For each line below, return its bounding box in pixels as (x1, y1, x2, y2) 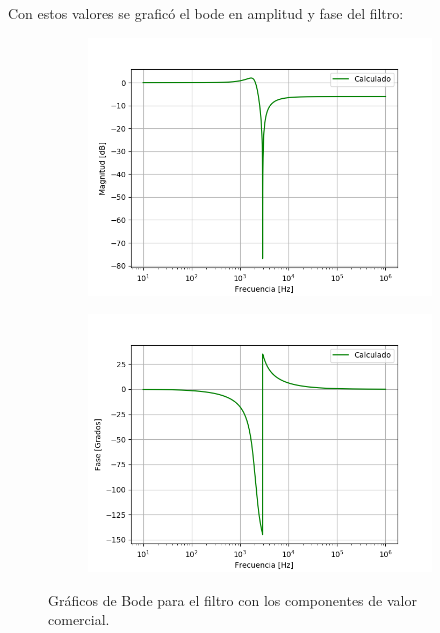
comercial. (48, 609, 110, 630)
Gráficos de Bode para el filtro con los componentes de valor (48, 589, 417, 610)
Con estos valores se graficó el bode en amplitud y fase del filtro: (8, 3, 404, 23)
